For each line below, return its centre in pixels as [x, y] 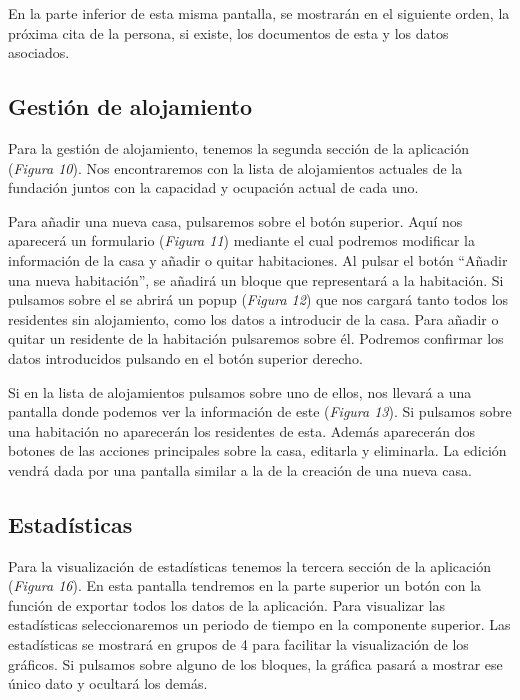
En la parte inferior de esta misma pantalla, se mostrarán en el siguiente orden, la [259, 13]
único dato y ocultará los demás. [108, 683]
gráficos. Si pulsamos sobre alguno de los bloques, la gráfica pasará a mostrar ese [255, 663]
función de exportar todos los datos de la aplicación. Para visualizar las [227, 604]
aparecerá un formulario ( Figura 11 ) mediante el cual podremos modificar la [241, 240]
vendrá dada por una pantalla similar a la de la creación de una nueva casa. [240, 469]
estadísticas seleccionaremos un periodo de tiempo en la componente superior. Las [259, 624]
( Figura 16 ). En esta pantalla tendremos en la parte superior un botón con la [245, 585]
